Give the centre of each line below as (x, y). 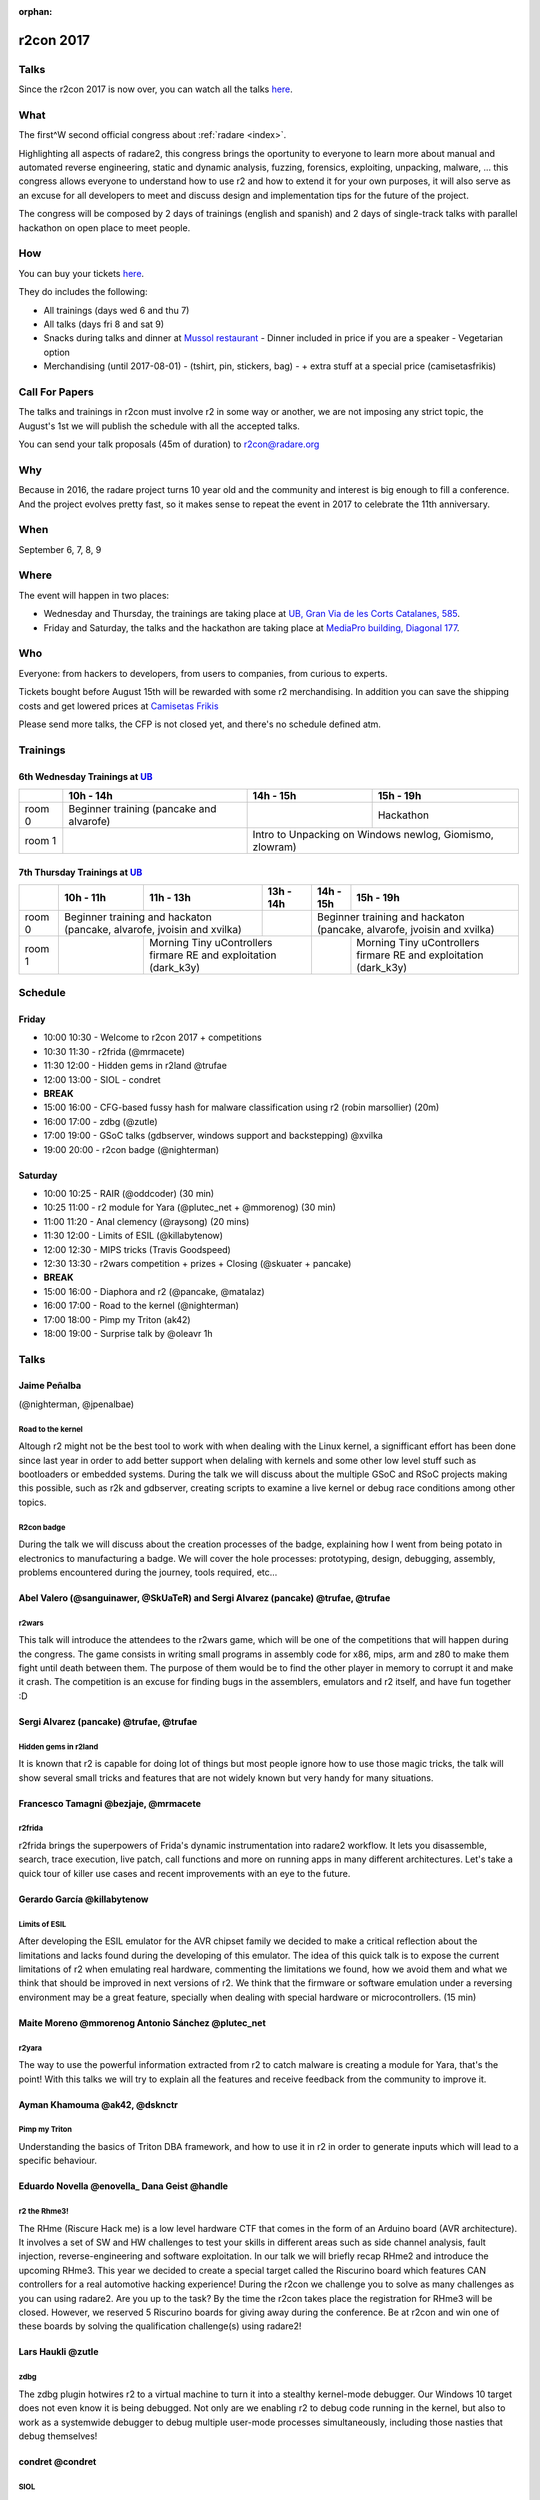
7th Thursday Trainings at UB (80, 872)
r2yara (30, 2048)
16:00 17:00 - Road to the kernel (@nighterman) (141, 1306)
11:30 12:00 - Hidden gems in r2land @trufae (135, 1066)
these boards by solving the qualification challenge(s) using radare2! (160, 2326)
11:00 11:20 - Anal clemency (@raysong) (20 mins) (146, 1221)
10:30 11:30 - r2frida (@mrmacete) (114, 1051)
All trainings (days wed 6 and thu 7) (116, 310)
